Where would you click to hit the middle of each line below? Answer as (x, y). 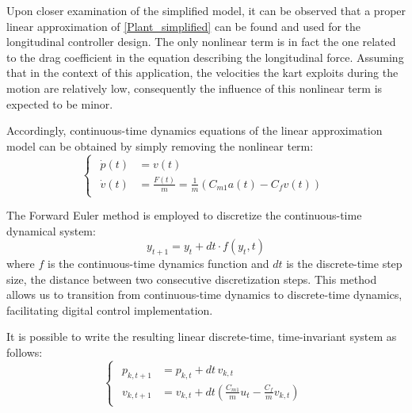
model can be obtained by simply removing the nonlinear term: (160, 145)
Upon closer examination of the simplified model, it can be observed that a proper (206, 10)
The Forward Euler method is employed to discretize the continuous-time (184, 215)
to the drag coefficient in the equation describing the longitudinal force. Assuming (205, 57)
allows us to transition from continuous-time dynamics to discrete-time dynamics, (204, 294)
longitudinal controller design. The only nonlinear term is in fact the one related (201, 42)
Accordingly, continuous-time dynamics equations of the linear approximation (195, 130)
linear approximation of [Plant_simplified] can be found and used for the (184, 26)
